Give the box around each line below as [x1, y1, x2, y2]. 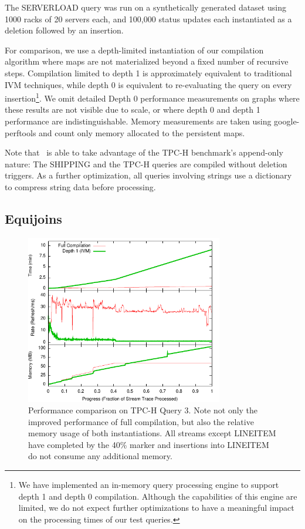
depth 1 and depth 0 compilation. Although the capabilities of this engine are [18, 490, 297, 502]
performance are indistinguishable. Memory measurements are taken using [5, 115, 272, 127]
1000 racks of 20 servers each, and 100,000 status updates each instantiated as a [5, 12, 292, 25]
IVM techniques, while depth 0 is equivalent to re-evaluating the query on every [5, 78, 292, 90]
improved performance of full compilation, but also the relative [28, 415, 254, 427]
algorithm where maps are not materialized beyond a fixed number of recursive [5, 55, 289, 68]
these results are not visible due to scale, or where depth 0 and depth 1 [5, 103, 260, 116]
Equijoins [5, 209, 62, 227]
